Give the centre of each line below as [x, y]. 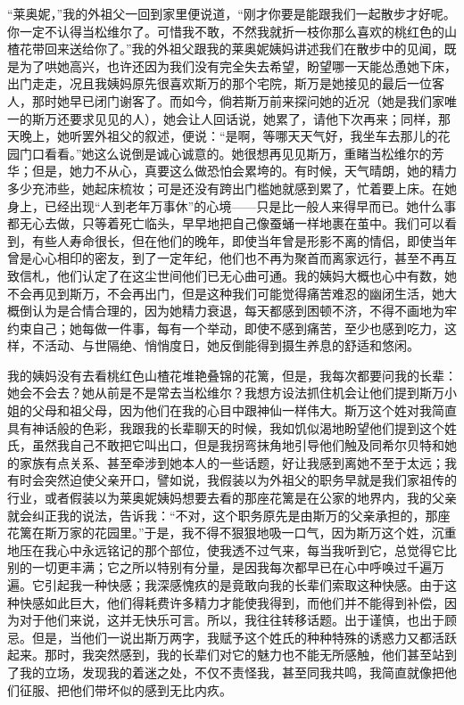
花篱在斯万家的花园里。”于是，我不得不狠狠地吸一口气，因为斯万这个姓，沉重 [232, 533]
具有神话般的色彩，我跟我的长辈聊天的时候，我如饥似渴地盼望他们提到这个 [226, 427]
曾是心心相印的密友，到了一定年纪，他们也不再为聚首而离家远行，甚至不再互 [232, 258]
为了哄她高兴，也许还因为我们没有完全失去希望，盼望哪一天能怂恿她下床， [238, 66]
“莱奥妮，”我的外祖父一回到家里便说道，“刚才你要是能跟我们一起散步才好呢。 [232, 13]
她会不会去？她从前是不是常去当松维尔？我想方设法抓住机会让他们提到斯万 [226, 393]
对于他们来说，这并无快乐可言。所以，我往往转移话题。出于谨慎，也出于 [232, 620]
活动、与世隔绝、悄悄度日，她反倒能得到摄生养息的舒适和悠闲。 [232, 345]
